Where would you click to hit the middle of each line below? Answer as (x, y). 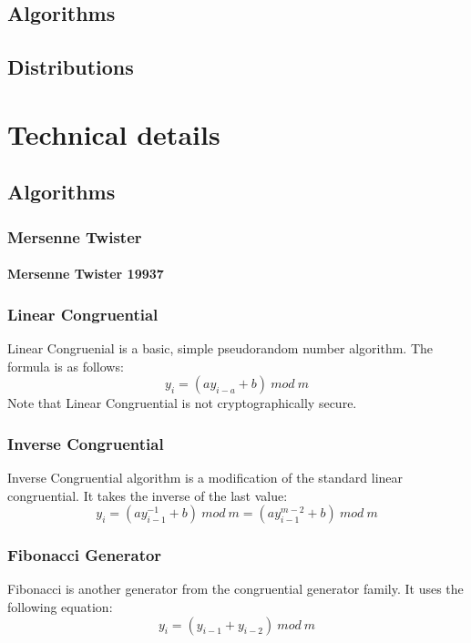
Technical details (114, 133)
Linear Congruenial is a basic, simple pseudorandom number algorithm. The (220, 347)
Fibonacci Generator (85, 555)
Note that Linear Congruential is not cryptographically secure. (182, 403)
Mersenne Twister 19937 (86, 274)
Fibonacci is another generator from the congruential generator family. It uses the (235, 589)
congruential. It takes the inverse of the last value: (148, 495)
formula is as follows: (66, 366)
